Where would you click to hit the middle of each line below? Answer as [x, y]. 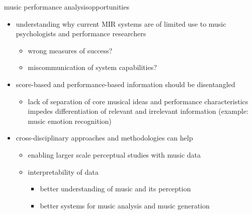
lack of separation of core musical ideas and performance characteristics [138, 101]
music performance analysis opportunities [67, 7]
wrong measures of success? [70, 50]
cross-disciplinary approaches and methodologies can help [104, 138]
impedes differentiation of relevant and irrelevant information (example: [138, 111]
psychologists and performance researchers [81, 33]
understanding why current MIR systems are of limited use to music [121, 23]
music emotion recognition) [70, 121]
